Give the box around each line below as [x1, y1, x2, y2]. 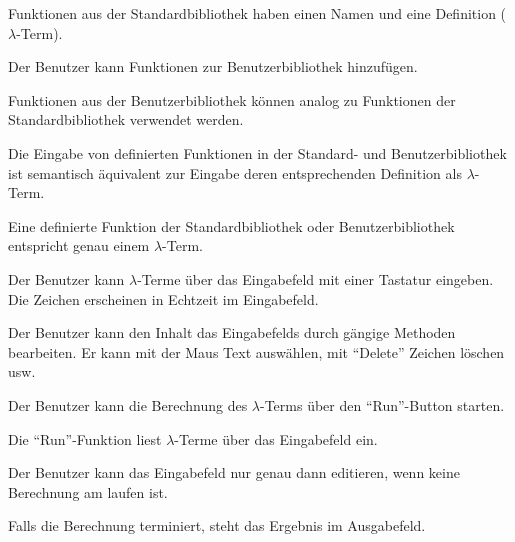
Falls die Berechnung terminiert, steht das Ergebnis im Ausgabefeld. [8, 515, 426, 536]
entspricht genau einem [8, 235, 150, 256]
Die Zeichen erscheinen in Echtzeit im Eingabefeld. [8, 288, 319, 309]
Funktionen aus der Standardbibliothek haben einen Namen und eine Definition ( [8, 3, 507, 23]
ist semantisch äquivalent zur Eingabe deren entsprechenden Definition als [8, 162, 462, 183]
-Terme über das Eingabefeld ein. [174, 428, 378, 449]
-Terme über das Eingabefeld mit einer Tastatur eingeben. [137, 268, 494, 289]
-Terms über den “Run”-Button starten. [259, 394, 505, 415]
